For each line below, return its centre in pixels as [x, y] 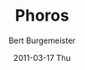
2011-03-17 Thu [42, 57]
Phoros [42, 16]
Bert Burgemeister [42, 40]
